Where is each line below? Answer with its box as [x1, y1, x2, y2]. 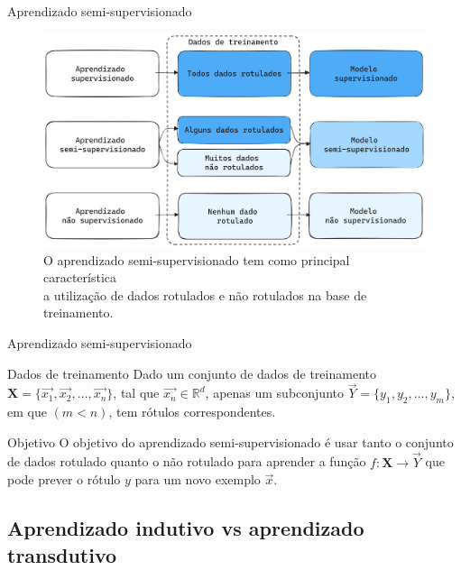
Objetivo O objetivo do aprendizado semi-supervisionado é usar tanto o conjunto [7, 432, 454, 451]
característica [43, 268, 117, 287]
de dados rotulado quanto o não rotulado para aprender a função [7, 452, 366, 471]
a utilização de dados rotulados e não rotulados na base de [43, 285, 367, 304]
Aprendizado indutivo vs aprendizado [7, 514, 364, 542]
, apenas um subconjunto [205, 383, 344, 402]
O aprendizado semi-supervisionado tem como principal [43, 250, 350, 269]
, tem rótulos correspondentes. [108, 402, 276, 421]
